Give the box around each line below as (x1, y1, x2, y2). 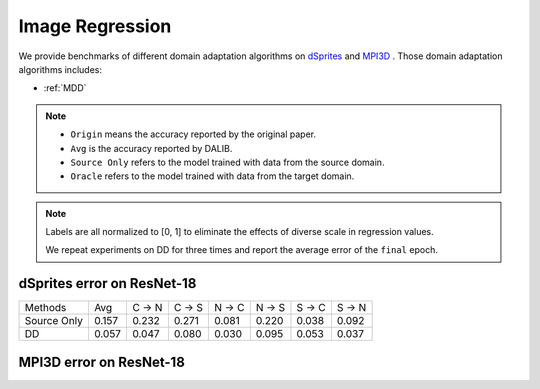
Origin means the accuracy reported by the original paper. (70, 128, 317, 140)
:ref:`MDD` (43, 82, 87, 94)
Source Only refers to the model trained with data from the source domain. (70, 156, 385, 168)
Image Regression (18, 15, 172, 37)
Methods (24, 301, 67, 315)
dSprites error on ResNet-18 (18, 275, 197, 292)
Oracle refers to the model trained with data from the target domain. (70, 170, 355, 182)
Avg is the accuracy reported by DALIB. (70, 142, 233, 154)
